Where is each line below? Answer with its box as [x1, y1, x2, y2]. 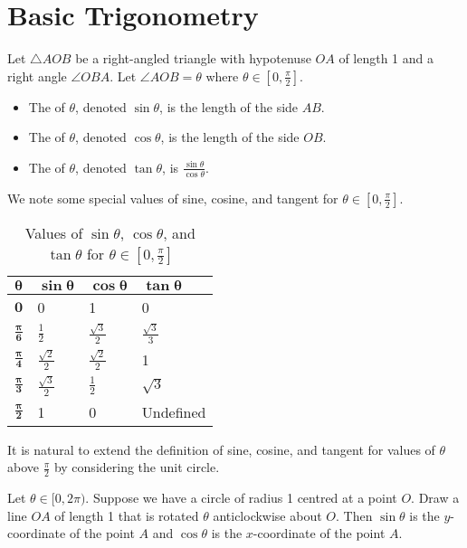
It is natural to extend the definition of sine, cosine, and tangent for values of [7, 439, 435, 458]
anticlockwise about [213, 505, 322, 524]
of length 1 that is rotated [54, 505, 199, 524]
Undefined [141, 401, 206, 422]
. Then [336, 505, 373, 524]
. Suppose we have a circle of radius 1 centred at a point [85, 487, 397, 506]
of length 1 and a [338, 49, 434, 68]
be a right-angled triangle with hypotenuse [75, 49, 311, 68]
